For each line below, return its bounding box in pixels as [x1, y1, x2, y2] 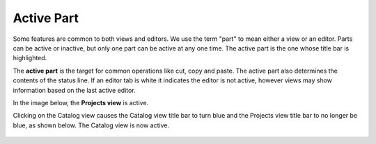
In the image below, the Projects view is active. [13, 98, 149, 107]
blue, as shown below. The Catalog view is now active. [13, 121, 170, 129]
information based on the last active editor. [13, 86, 136, 94]
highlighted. [13, 54, 47, 62]
